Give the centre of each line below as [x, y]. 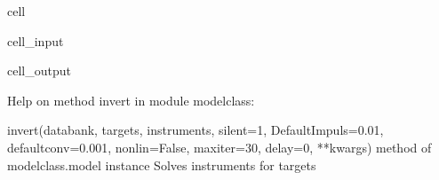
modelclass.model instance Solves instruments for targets [162, 164]
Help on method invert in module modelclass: [131, 100]
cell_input [36, 40]
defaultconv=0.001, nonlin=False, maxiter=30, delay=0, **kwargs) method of [219, 147]
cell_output [39, 70]
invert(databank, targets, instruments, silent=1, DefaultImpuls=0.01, [196, 130]
